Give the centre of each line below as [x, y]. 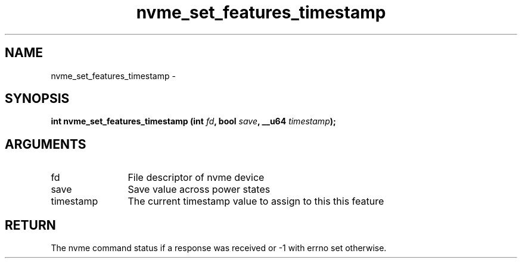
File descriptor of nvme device [196, 178]
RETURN [30, 225]
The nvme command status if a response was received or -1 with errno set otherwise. [219, 248]
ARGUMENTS [46, 144]
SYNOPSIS [37, 99]
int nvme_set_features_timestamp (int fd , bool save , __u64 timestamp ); [193, 121]
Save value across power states [199, 190]
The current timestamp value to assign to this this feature [256, 201]
